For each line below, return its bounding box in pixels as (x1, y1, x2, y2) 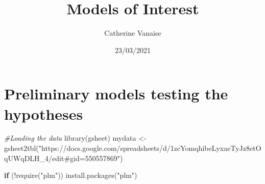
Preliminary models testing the (4, 83, 228, 104)
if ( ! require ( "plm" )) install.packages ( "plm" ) (4, 170, 137, 180)
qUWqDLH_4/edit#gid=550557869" (4, 152, 120, 163)
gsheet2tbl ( (4, 143, 39, 153)
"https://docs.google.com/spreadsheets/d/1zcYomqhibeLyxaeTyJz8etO (38, 143, 261, 153)
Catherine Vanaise (104, 28, 161, 38)
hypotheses (4, 103, 83, 124)
